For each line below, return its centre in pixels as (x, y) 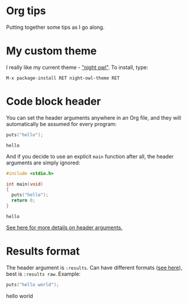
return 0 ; (23, 201)
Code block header (54, 102)
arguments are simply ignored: (43, 163)
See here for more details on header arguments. (64, 227)
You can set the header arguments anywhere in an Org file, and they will (94, 118)
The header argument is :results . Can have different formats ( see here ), (94, 267)
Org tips (26, 11)
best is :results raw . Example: (43, 274)
